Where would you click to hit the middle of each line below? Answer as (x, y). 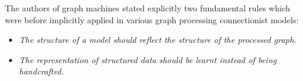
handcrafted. (41, 71)
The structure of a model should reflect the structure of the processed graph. (158, 40)
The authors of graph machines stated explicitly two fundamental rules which (148, 8)
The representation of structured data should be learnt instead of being (148, 59)
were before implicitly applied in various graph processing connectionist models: (152, 19)
